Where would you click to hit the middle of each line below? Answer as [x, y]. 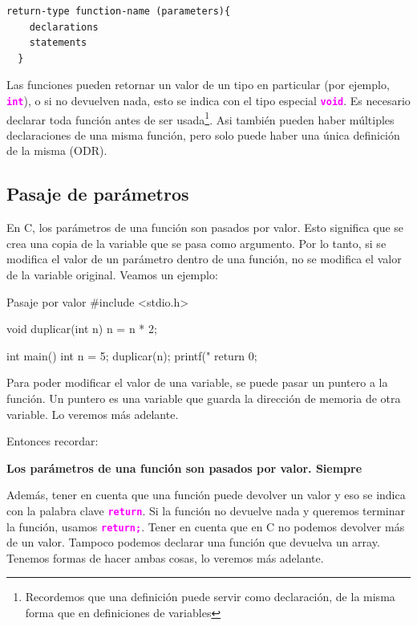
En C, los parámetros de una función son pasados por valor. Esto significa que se [205, 228]
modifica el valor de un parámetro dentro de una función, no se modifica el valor [204, 259]
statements [58, 43]
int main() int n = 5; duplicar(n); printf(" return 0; [132, 355]
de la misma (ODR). [57, 150]
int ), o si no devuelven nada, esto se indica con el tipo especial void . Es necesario [208, 100]
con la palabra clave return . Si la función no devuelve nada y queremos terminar [206, 510]
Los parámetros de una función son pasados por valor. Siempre [184, 467]
